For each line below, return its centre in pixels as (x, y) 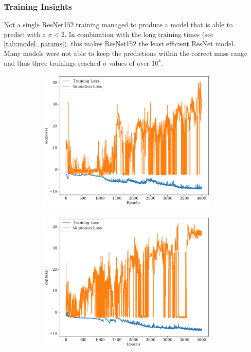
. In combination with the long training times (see (139, 34)
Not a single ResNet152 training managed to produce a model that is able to (118, 25)
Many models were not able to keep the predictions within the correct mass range (126, 53)
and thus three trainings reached (52, 62)
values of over (129, 62)
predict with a (25, 34)
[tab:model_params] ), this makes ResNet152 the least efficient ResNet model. (120, 44)
